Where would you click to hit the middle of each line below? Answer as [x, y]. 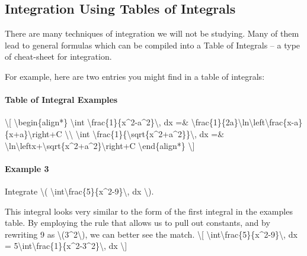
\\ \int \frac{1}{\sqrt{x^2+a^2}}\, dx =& [145, 133]
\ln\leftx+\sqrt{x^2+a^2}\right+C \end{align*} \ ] [100, 145]
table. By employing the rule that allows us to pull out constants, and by [137, 223]
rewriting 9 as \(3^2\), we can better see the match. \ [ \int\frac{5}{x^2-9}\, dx [151, 234]
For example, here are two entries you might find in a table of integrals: [135, 76]
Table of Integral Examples [61, 100]
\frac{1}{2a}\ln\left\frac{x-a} [247, 122]
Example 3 [27, 168]
